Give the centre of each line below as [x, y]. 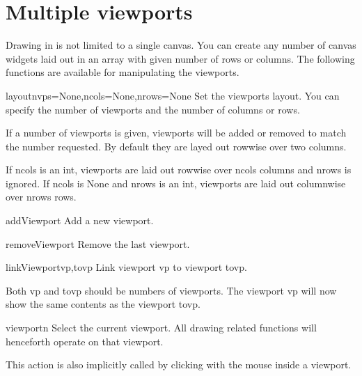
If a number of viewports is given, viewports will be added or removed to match [176, 133]
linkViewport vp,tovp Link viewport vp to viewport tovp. [126, 267]
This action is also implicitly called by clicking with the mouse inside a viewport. [179, 365]
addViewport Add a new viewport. [80, 220]
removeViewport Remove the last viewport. [98, 243]
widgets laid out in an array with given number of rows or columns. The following [180, 58]
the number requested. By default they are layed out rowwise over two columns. [176, 146]
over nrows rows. [41, 197]
